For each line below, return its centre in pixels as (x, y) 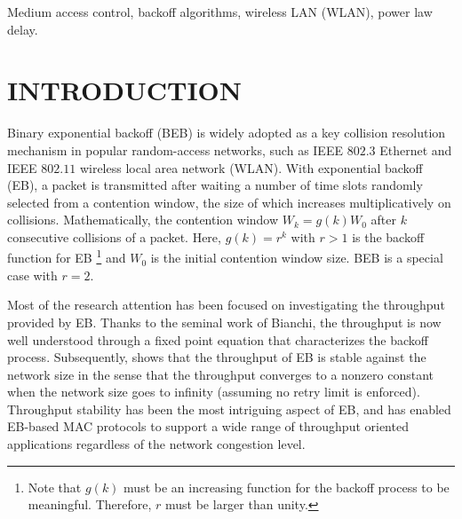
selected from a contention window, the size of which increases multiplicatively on (229, 202)
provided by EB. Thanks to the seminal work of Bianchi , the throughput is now (224, 322)
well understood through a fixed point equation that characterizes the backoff (218, 339)
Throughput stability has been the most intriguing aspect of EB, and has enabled (229, 409)
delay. (23, 29)
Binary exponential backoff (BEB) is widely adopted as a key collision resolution (227, 133)
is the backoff (388, 236)
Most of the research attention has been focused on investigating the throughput (226, 305)
